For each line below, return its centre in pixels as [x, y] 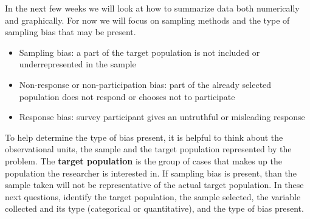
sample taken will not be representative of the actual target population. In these [154, 185]
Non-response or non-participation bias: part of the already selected [145, 84]
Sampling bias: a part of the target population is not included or [139, 52]
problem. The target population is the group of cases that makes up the [143, 160]
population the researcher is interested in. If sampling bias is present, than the [151, 173]
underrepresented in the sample [77, 64]
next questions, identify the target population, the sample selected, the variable [153, 196]
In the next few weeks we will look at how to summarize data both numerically [152, 8]
